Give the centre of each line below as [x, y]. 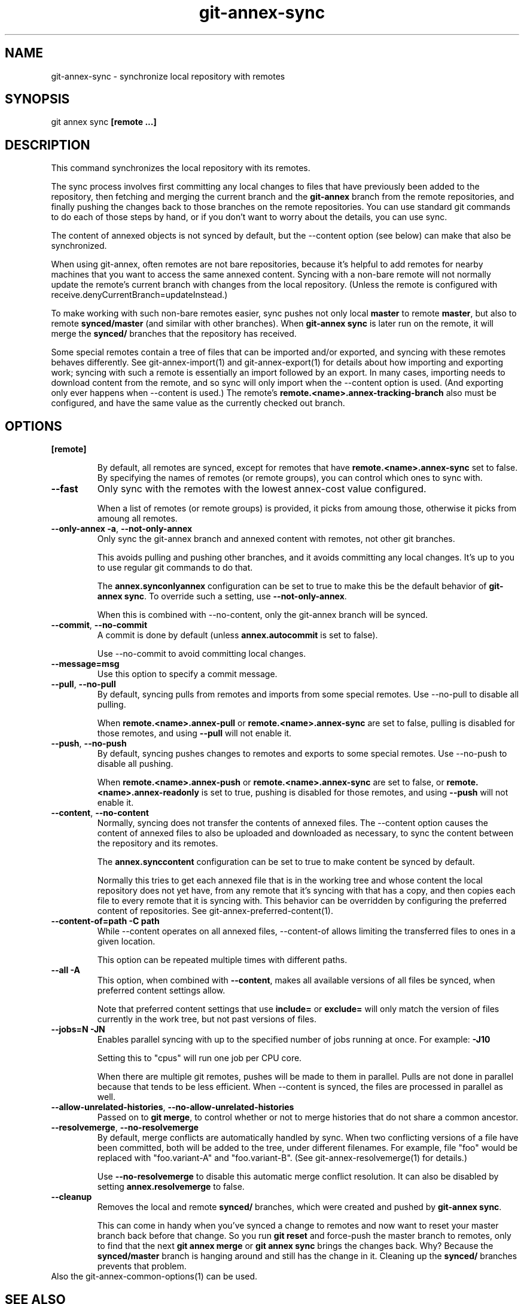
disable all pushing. [135, 764]
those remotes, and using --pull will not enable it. [194, 733]
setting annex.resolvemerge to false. [171, 1187]
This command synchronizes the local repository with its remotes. [181, 168]
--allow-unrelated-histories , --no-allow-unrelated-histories [173, 1107]
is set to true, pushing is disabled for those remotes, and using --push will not [355, 793]
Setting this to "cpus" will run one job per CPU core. [199, 1058]
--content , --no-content [100, 813]
